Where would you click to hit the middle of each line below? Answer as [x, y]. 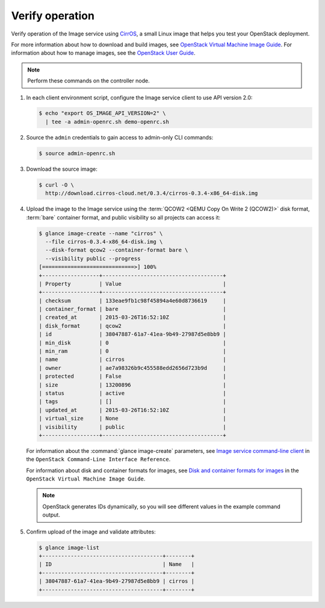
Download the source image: [62, 169]
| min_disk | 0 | [132, 342]
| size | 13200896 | [132, 385]
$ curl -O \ [57, 185]
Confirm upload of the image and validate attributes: [91, 532]
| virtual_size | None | [132, 419]
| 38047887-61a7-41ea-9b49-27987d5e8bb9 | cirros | [117, 581]
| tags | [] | [132, 402]
